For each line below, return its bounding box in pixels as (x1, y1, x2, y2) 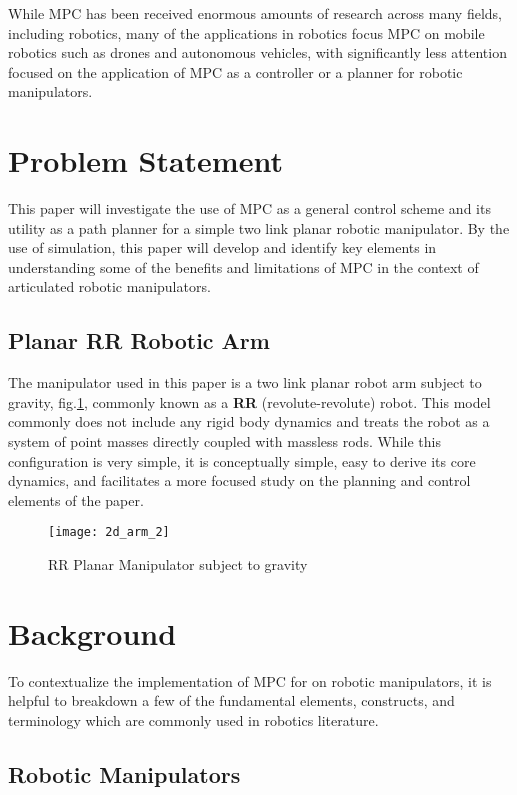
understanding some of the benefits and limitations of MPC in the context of (8, 256, 479, 277)
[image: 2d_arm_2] (48, 525, 170, 540)
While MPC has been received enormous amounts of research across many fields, (8, 3, 502, 23)
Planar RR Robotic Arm (8, 325, 270, 356)
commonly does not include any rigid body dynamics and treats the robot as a (8, 411, 490, 432)
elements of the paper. (8, 489, 144, 510)
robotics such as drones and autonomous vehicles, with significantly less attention (8, 42, 507, 63)
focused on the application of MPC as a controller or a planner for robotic (8, 61, 463, 82)
